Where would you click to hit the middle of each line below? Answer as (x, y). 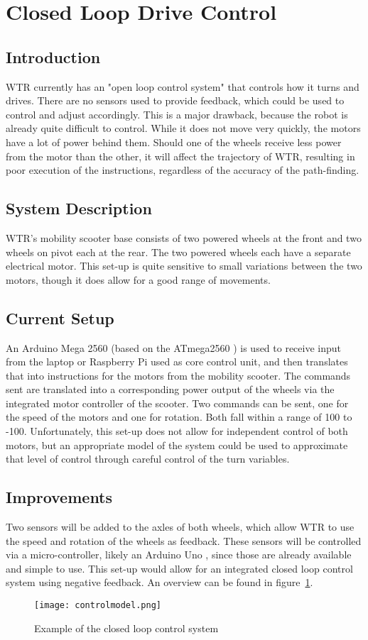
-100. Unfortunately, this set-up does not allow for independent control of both (177, 431)
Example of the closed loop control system (126, 628)
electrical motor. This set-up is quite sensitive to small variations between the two (184, 266)
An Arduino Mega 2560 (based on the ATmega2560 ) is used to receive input (174, 347)
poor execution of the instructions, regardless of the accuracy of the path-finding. (183, 170)
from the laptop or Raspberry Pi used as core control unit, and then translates (177, 362)
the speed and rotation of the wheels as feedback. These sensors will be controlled (184, 540)
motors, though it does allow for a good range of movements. (138, 279)
